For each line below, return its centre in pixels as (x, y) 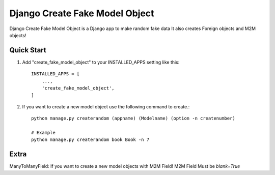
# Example (43, 133)
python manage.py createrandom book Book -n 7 (90, 140)
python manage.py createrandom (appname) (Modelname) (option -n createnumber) (133, 119)
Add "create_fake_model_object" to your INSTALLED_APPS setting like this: (101, 62)
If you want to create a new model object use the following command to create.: (106, 106)
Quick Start (28, 50)
